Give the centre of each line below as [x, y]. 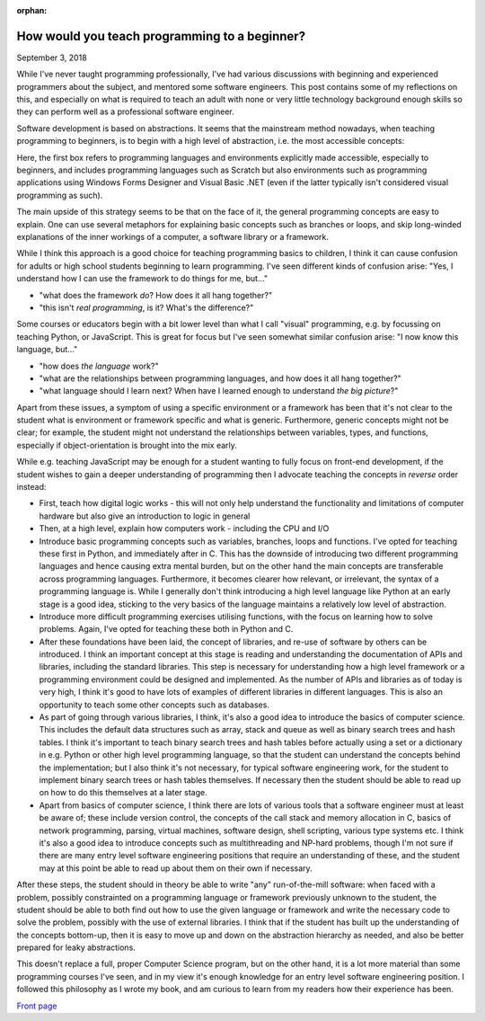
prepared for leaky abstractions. [76, 947]
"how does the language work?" [99, 366]
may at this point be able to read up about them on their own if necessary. [176, 868]
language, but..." [47, 350]
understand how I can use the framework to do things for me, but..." [142, 279]
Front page [37, 1006]
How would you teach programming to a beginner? [161, 36]
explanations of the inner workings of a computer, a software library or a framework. [173, 236]
